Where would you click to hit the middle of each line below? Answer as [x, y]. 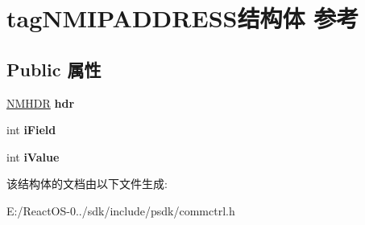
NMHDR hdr [41, 102]
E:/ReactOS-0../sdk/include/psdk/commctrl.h [121, 210]
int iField [31, 130]
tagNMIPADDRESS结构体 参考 [183, 18]
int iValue [33, 156]
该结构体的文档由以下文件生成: [87, 184]
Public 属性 [54, 69]
